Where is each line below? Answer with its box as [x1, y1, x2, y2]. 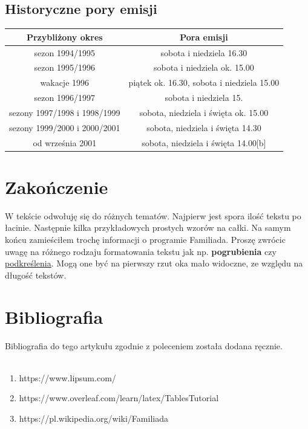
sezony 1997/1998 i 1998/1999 [9, 106, 120, 118]
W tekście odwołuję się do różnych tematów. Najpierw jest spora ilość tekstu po [5, 209, 301, 222]
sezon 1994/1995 [34, 46, 95, 59]
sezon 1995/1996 [34, 61, 95, 74]
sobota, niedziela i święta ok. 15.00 [139, 106, 269, 118]
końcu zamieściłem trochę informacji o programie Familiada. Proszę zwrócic [5, 233, 286, 246]
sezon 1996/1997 [34, 91, 95, 104]
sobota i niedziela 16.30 [160, 46, 247, 59]
